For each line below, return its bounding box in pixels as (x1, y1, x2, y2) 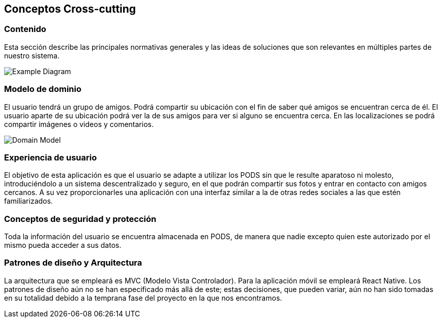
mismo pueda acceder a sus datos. (4, 241, 122, 250)
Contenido (4, 24, 46, 35)
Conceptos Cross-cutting (4, 3, 136, 15)
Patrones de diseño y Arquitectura (4, 257, 142, 268)
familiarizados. (4, 197, 53, 206)
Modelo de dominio (4, 84, 81, 94)
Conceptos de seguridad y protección (4, 213, 157, 224)
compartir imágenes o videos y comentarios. (4, 119, 154, 128)
